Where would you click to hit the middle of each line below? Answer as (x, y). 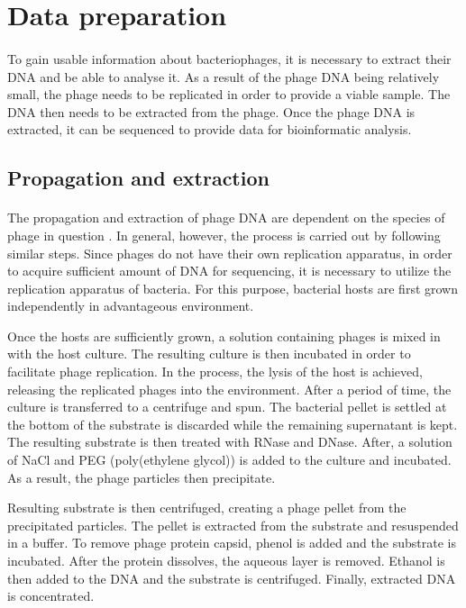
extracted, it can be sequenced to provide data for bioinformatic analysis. (210, 129)
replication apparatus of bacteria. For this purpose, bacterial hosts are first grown (233, 288)
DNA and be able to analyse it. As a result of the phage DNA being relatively (224, 76)
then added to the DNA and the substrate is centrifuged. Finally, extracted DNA (232, 578)
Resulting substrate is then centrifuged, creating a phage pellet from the (207, 508)
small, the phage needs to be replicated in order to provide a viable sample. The (229, 94)
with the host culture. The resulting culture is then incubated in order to (209, 354)
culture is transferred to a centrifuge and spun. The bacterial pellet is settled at (227, 407)
